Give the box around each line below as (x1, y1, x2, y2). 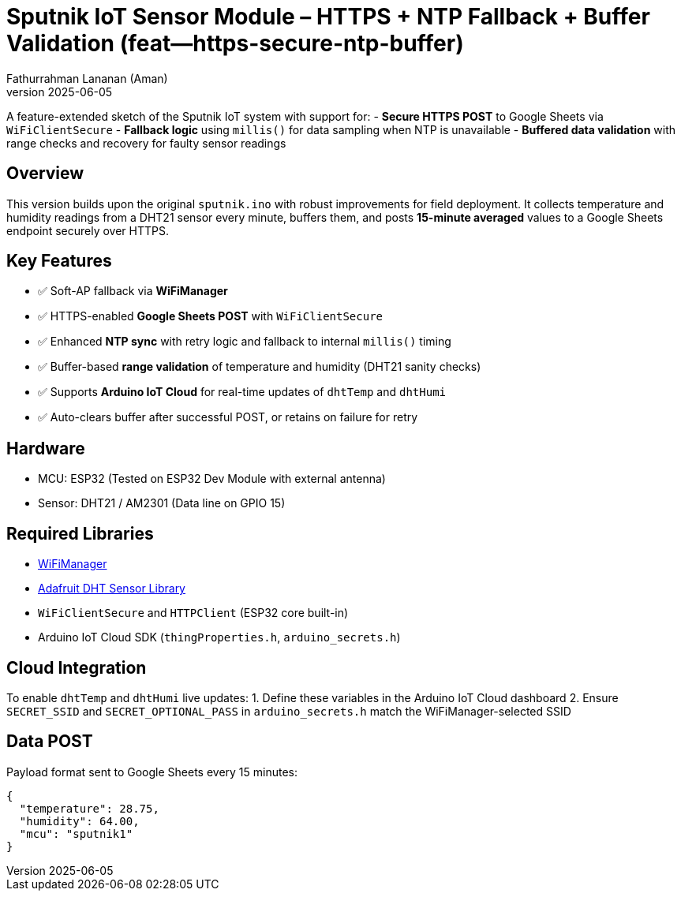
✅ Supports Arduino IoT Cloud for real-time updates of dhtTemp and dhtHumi (38, 385, 446, 399)
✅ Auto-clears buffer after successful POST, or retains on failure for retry (38, 410, 418, 424)
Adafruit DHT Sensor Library (38, 581, 185, 596)
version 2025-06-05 (6, 84, 113, 99)
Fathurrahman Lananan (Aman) (6, 71, 168, 85)
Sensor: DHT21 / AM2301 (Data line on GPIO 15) (38, 496, 286, 510)
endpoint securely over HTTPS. (6, 223, 169, 237)
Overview (6, 163, 84, 184)
